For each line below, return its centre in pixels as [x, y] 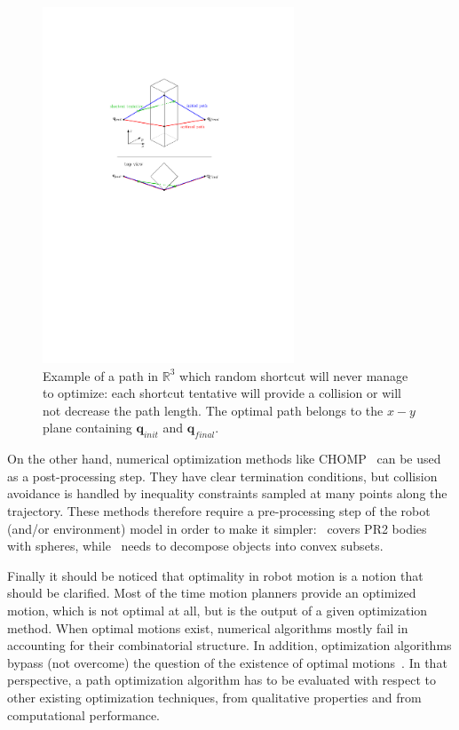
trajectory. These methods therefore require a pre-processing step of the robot [219, 511]
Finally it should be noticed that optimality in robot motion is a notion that [215, 575]
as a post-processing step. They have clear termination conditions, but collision [222, 476]
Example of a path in [101, 375]
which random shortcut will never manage [294, 375]
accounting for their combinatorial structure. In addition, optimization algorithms [229, 645]
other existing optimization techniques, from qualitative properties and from [214, 697]
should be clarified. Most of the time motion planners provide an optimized [212, 593]
